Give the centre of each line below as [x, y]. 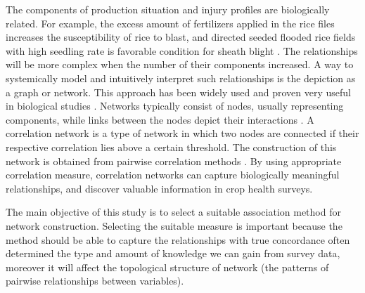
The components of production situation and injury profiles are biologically [168, 9]
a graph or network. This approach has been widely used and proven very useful [178, 92]
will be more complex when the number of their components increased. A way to [180, 64]
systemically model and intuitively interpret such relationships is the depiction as [181, 78]
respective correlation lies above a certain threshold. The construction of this [171, 146]
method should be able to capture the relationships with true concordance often [178, 239]
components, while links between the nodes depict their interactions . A [160, 119]
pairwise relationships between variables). [95, 281]
